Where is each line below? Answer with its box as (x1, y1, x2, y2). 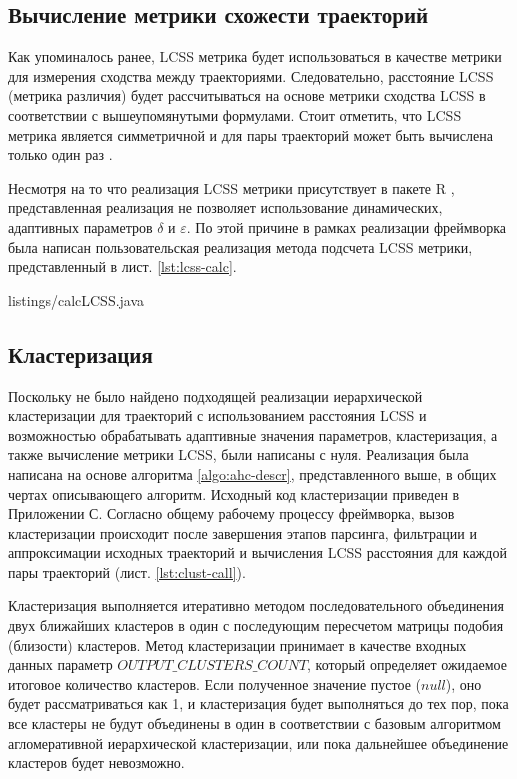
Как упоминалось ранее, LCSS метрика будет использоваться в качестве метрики (8, 46, 502, 67)
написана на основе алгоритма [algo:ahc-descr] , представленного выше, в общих (8, 463, 497, 484)
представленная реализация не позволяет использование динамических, (8, 197, 443, 218)
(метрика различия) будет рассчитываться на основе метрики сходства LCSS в (8, 85, 486, 106)
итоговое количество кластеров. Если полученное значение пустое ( (8, 673, 421, 694)
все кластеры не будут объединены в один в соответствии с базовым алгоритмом (8, 713, 501, 734)
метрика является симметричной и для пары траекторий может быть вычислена (8, 124, 493, 145)
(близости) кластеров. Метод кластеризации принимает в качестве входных (8, 634, 467, 655)
